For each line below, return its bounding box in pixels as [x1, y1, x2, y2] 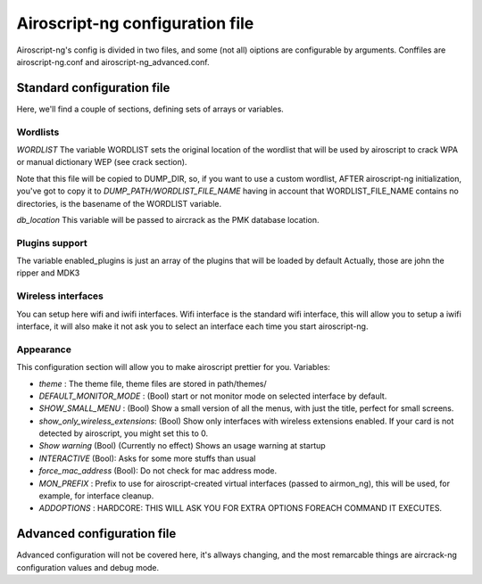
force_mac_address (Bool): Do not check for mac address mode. [38, 465, 277, 476]
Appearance [16, 343, 71, 356]
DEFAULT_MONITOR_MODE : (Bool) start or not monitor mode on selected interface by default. [38, 391, 387, 401]
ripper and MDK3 [16, 267, 80, 278]
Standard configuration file [16, 80, 170, 95]
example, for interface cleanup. [38, 490, 154, 501]
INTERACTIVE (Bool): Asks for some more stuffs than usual [38, 453, 256, 464]
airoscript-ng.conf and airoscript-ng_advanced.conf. [16, 56, 210, 67]
